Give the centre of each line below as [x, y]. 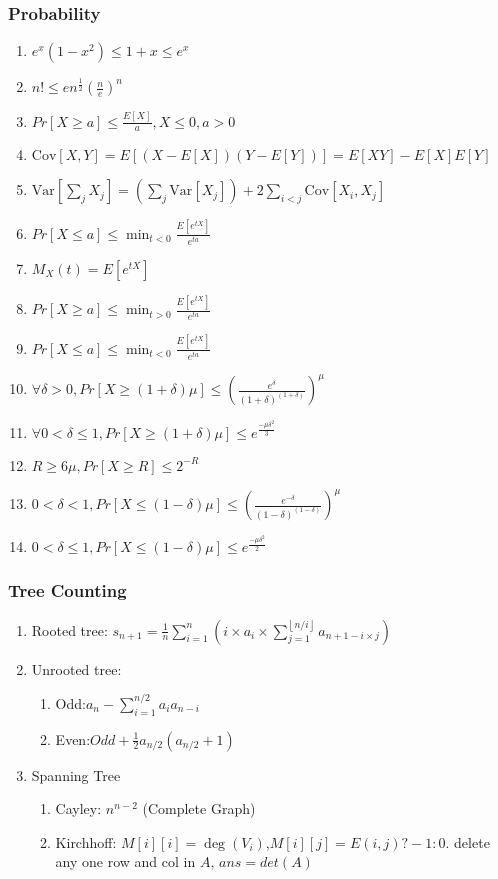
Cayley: [78, 808]
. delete [467, 841]
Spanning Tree [76, 774]
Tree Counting [67, 590]
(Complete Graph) [199, 808]
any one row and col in [125, 861]
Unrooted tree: [76, 668]
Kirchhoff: [86, 841]
